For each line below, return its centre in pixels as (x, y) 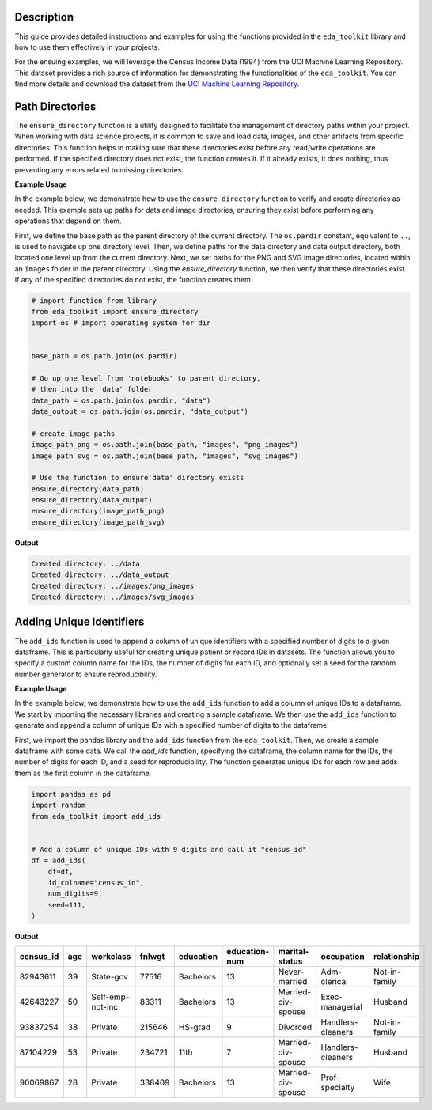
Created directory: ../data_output (100, 575)
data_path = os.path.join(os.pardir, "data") (121, 400)
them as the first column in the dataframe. (83, 773)
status (290, 961)
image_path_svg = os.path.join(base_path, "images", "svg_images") (165, 456)
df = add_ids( (59, 861)
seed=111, (67, 905)
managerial (342, 1007)
